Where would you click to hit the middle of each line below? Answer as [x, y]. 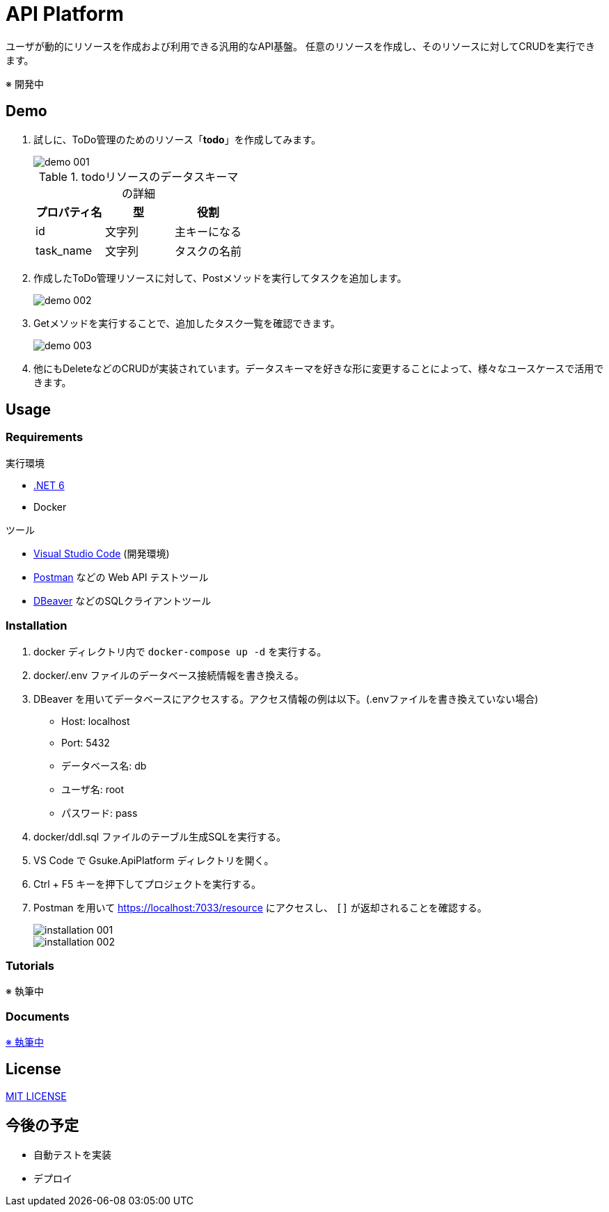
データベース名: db [104, 765]
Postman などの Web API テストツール [121, 577]
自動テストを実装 [72, 1154]
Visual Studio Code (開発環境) [102, 553]
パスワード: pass [100, 813]
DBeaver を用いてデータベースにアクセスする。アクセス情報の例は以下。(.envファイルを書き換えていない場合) [286, 699]
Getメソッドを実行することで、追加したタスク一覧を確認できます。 [187, 323]
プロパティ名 [69, 212]
